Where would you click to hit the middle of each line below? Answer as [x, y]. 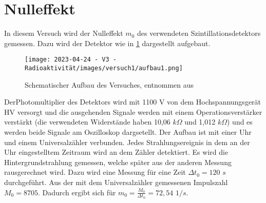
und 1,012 [200, 122]
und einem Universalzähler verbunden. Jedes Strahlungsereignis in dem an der [127, 142]
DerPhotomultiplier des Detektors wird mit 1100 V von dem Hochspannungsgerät [133, 102]
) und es [240, 122]
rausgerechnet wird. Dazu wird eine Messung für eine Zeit [95, 172]
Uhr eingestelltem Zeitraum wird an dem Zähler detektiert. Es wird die [116, 152]
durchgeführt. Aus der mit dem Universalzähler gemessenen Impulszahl [116, 182]
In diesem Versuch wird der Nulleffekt [64, 33]
